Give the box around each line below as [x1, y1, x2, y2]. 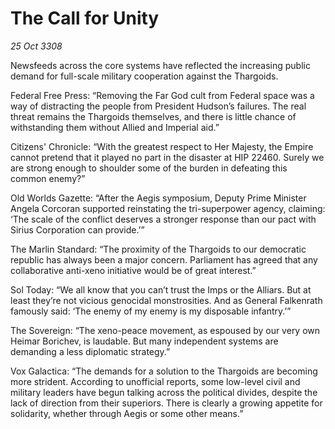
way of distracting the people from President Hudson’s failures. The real [10, 100, 307, 112]
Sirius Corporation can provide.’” [10, 223, 145, 236]
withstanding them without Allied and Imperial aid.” [10, 121, 220, 133]
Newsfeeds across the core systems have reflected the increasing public [10, 59, 311, 71]
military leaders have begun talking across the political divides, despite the [10, 386, 318, 398]
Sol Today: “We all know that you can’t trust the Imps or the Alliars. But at [10, 283, 312, 296]
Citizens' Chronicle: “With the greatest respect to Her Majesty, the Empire [10, 140, 314, 152]
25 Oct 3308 [10, 40, 63, 52]
